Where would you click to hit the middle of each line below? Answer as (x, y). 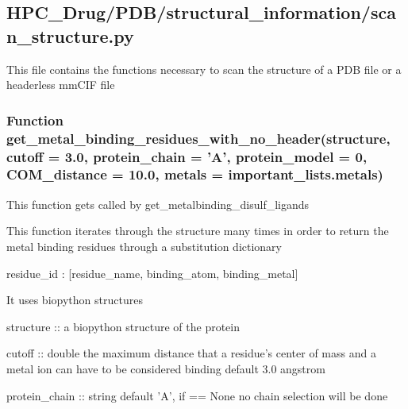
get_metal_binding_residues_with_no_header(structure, (198, 138)
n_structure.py (70, 35)
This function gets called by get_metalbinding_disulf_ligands (158, 204)
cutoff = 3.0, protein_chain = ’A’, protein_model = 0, (187, 156)
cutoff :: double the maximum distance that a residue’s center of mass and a (191, 353)
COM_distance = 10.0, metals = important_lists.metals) (195, 174)
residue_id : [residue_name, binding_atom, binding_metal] (152, 273)
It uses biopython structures (75, 300)
